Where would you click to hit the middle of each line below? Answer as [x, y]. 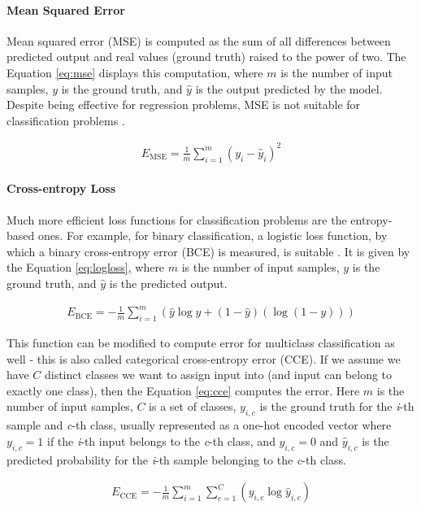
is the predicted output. [168, 283]
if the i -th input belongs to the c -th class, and [161, 440]
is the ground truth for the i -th [337, 406]
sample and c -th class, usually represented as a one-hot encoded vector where [199, 425]
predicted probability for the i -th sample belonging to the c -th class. [176, 459]
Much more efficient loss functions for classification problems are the [177, 219]
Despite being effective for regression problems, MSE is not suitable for [184, 105]
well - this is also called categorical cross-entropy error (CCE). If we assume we [204, 358]
